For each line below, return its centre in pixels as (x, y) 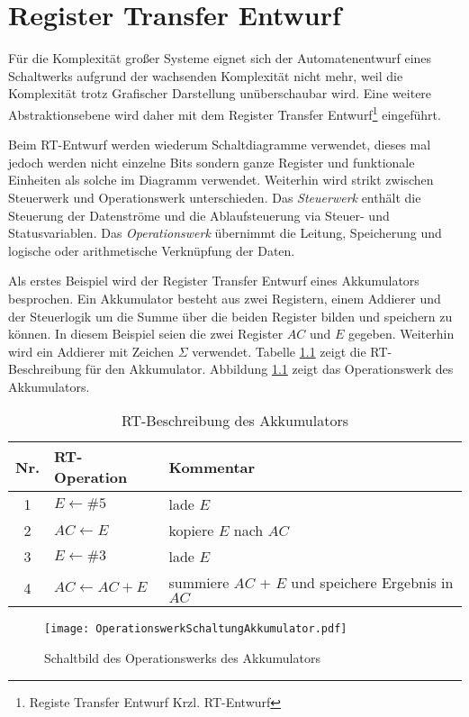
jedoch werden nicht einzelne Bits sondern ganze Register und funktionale (212, 162)
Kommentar (212, 467)
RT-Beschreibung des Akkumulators (235, 421)
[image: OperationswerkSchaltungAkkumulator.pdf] (196, 629)
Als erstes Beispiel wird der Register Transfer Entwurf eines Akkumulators (214, 281)
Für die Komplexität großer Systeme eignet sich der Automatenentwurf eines (220, 58)
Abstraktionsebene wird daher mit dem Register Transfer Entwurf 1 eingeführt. (225, 113)
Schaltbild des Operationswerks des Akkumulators (182, 658)
